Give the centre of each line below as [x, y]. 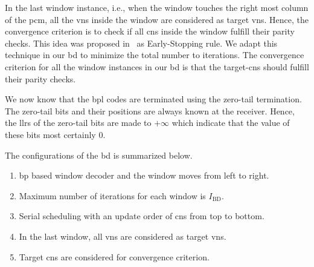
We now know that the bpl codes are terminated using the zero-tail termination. [153, 99]
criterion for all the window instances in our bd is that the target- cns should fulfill [157, 66]
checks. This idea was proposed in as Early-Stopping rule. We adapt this [141, 43]
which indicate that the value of [231, 123]
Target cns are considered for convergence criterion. [114, 256]
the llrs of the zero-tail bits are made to [78, 123]
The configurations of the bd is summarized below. [99, 155]
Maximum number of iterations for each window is [112, 195]
